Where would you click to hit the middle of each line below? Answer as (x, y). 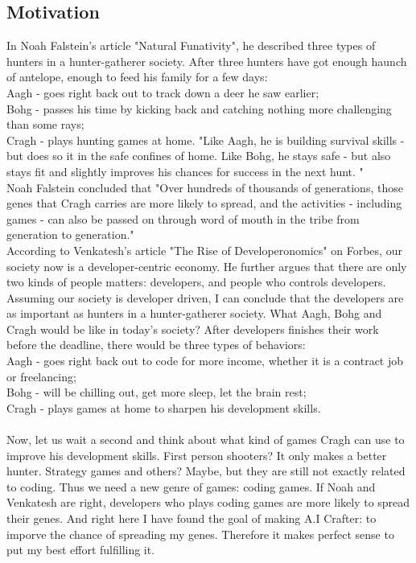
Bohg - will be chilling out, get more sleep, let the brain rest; (157, 392)
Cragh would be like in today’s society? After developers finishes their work (193, 329)
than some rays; (45, 124)
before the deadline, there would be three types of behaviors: (156, 345)
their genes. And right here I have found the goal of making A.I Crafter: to (192, 518)
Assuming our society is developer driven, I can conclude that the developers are (205, 297)
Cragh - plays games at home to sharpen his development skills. (164, 407)
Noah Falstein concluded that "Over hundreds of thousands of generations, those (205, 187)
